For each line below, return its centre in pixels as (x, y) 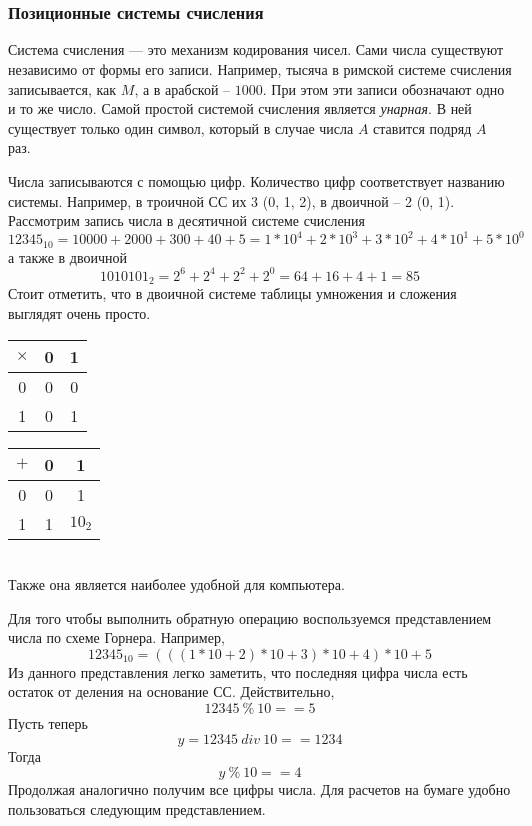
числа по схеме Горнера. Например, (116, 637)
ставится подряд (422, 127)
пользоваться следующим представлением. (137, 808)
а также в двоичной (67, 256)
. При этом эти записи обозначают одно (383, 88)
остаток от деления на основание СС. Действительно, (171, 691)
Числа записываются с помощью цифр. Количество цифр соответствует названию (256, 181)
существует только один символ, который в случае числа (181, 127)
